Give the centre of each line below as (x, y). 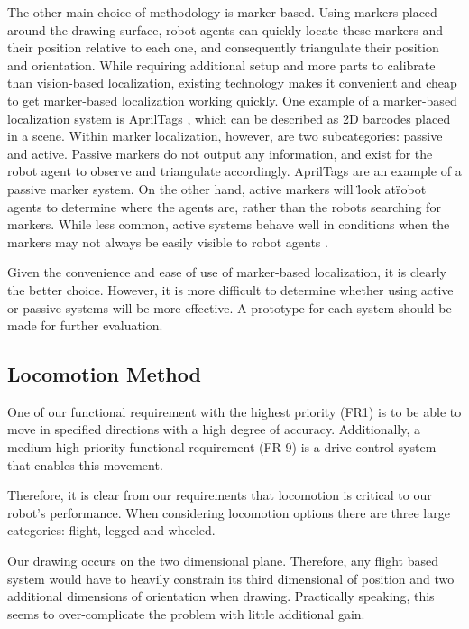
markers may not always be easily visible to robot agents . (168, 241)
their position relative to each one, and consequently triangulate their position (223, 47)
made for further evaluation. (85, 325)
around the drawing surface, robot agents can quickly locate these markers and (225, 29)
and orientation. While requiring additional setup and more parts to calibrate (221, 65)
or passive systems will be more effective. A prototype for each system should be (230, 307)
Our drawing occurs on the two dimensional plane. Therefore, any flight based (223, 561)
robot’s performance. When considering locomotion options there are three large (229, 512)
